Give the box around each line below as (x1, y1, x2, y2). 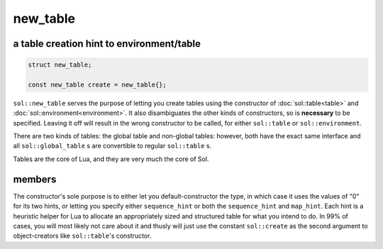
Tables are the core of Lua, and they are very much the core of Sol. (13, 155, 209, 163)
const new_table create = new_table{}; (28, 80, 167, 89)
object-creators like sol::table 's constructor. (13, 231, 152, 240)
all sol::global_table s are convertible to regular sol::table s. (13, 142, 212, 150)
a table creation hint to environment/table (13, 38, 201, 50)
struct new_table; (28, 61, 92, 69)
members (13, 173, 57, 185)
